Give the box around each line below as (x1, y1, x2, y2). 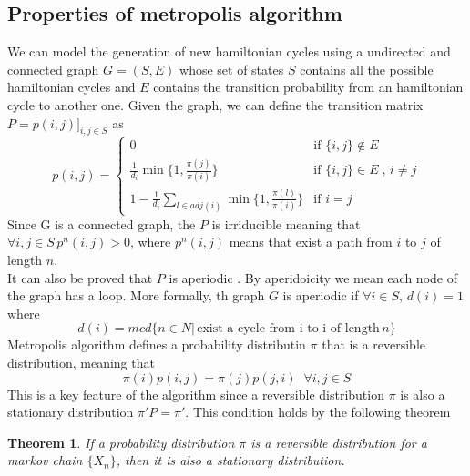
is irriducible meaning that (211, 214, 361, 233)
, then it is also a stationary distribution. (116, 451, 345, 470)
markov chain (7, 451, 83, 470)
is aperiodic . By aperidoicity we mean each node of (169, 268, 457, 287)
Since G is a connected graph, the (7, 214, 196, 233)
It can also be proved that (7, 268, 153, 287)
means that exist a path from (229, 232, 393, 251)
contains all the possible (300, 59, 434, 78)
